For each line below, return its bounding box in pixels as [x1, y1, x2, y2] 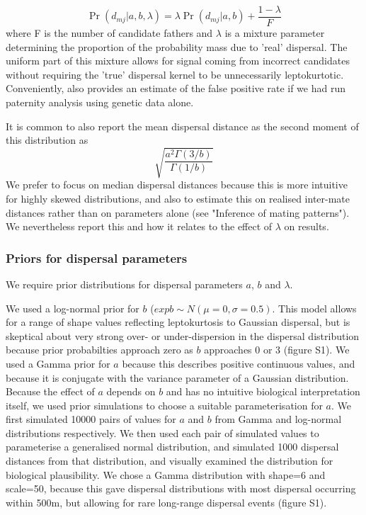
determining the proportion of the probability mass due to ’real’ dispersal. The [6, 39, 348, 54]
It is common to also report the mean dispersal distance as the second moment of [6, 118, 359, 133]
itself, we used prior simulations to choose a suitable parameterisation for [6, 397, 323, 412]
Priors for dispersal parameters [6, 249, 188, 266]
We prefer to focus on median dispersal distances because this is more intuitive [6, 177, 348, 192]
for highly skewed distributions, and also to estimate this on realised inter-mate [6, 191, 350, 205]
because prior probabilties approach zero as [6, 342, 193, 357]
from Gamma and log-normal [215, 412, 342, 426]
